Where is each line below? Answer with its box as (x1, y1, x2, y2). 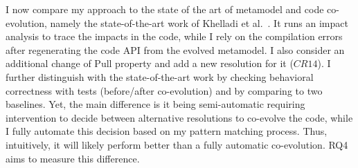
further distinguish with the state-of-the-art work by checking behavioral (6, 69, 314, 84)
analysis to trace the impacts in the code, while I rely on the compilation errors (6, 29, 343, 44)
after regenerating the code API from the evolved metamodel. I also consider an (6, 42, 345, 57)
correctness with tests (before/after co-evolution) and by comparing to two (6, 83, 323, 97)
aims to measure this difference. (6, 151, 140, 165)
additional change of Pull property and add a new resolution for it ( (6, 56, 294, 71)
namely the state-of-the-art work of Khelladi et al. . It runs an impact (50, 15, 348, 30)
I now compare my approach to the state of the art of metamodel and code (6, 2, 324, 16)
